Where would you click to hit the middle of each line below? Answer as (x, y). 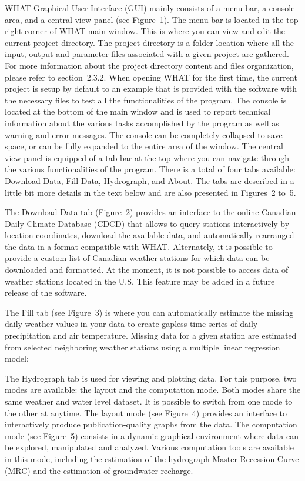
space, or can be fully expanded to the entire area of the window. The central (144, 146)
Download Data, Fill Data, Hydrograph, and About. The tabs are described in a (150, 180)
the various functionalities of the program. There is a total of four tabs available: (150, 169)
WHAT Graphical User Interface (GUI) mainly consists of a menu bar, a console (150, 8)
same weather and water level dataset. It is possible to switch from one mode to (149, 401)
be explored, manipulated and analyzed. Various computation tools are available (149, 447)
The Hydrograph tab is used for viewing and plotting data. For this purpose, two (151, 378)
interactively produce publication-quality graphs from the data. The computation (151, 424)
